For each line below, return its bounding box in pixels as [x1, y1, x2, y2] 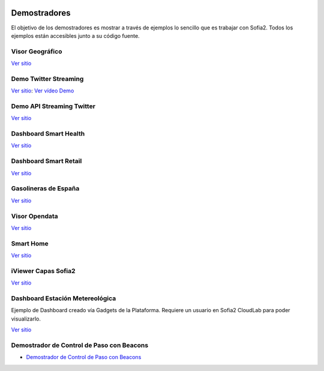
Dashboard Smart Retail [11, 157, 82, 165]
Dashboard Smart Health [11, 130, 85, 138]
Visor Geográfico [11, 47, 62, 55]
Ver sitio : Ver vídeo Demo [11, 87, 74, 94]
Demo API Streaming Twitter [11, 102, 96, 110]
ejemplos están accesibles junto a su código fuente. [11, 32, 140, 39]
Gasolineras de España [11, 184, 80, 193]
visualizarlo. [11, 315, 41, 322]
